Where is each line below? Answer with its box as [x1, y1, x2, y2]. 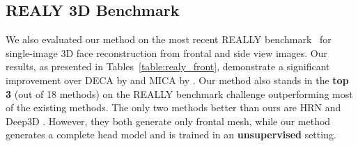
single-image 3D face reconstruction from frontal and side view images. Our [6, 45, 327, 60]
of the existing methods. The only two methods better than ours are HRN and [6, 100, 341, 115]
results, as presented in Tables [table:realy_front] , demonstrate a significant [6, 59, 330, 74]
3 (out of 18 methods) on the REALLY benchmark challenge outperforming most [6, 86, 353, 101]
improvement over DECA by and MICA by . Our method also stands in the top [6, 72, 349, 87]
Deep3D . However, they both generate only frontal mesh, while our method [6, 113, 331, 128]
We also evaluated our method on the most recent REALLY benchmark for [6, 32, 332, 47]
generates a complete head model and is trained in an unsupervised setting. [6, 127, 336, 142]
